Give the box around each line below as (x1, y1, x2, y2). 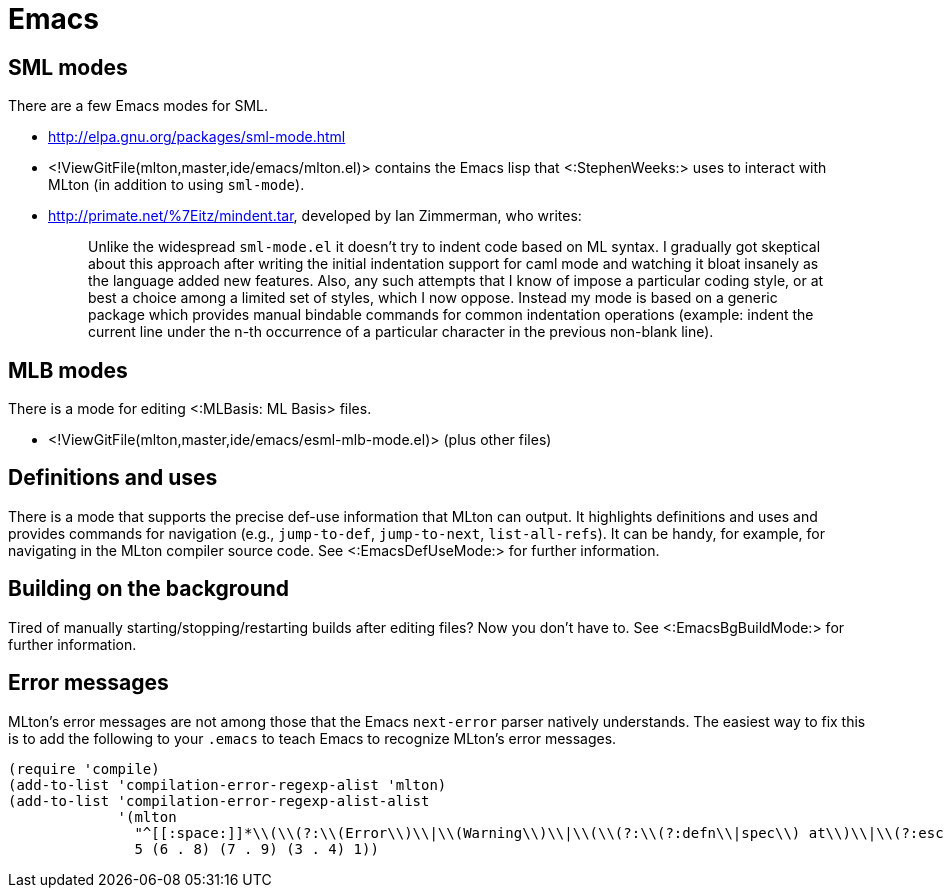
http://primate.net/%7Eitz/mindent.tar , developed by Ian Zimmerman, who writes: (48, 207, 582, 225)
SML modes (8, 54, 128, 80)
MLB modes (8, 357, 128, 383)
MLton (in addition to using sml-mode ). (48, 176, 305, 194)
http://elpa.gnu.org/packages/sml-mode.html (48, 128, 346, 146)
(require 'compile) (8, 760, 160, 777)
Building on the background (8, 576, 290, 602)
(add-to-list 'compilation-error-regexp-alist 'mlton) (8, 776, 447, 793)
